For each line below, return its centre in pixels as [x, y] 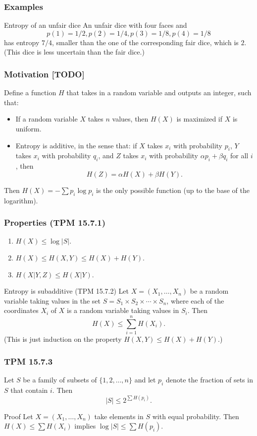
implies [85, 426]
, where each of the [195, 300]
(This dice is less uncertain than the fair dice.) [74, 52]
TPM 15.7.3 [28, 361]
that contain [29, 390]
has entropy [22, 42]
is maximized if [200, 119]
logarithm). [21, 200]
